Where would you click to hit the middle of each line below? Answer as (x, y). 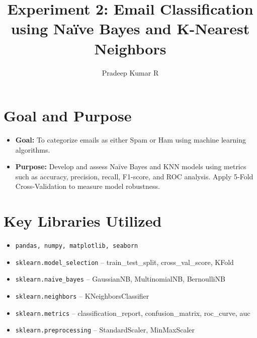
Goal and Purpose (68, 116)
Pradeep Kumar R (130, 72)
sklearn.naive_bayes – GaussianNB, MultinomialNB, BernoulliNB (120, 279)
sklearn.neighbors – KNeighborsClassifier (82, 296)
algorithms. (33, 149)
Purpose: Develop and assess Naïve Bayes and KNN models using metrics (131, 166)
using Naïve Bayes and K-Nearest (130, 28)
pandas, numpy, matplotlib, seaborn (77, 246)
